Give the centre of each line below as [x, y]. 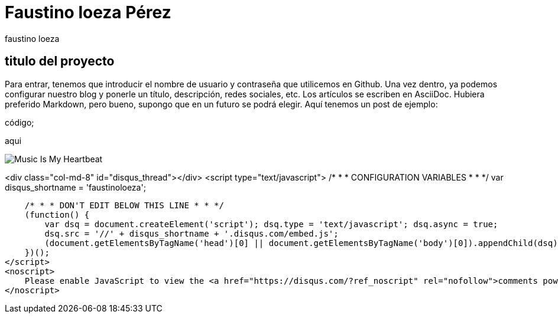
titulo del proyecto [60, 61]
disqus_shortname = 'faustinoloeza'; [75, 187]
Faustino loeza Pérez [88, 12]
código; [20, 122]
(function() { [57, 214]
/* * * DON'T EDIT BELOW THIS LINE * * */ [124, 205]
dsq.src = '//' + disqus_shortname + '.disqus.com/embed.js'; [192, 233]
